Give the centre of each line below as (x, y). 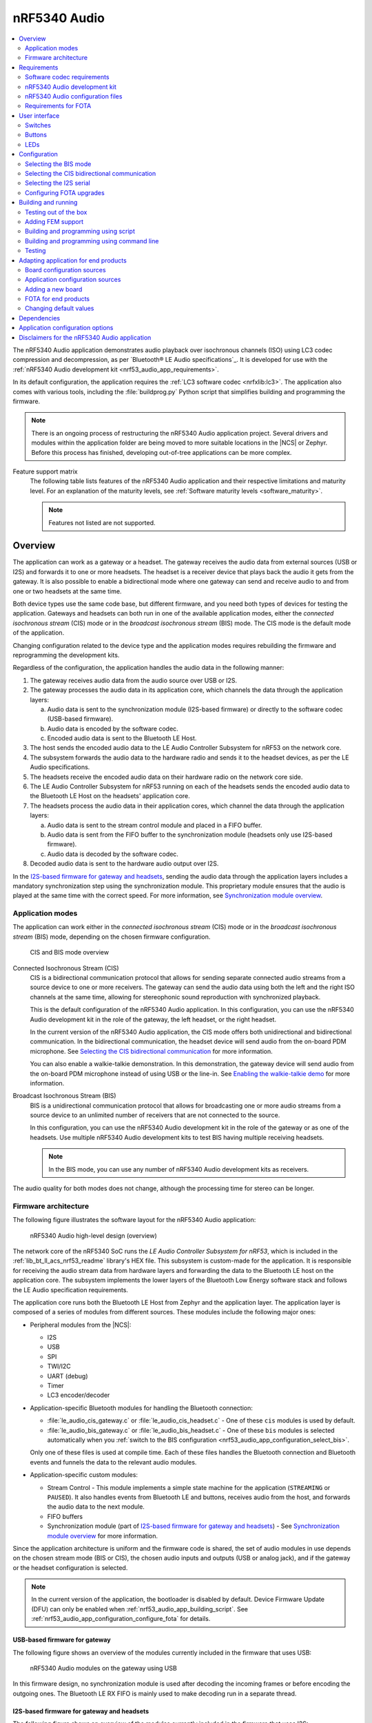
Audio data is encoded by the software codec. (113, 728)
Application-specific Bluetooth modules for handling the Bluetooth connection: (141, 1408)
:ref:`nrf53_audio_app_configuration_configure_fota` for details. (121, 1619)
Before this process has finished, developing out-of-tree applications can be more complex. (162, 452)
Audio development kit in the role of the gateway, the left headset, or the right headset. (153, 1019)
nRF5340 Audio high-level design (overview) (94, 1235)
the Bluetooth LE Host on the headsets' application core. (110, 796)
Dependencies (40, 318)
